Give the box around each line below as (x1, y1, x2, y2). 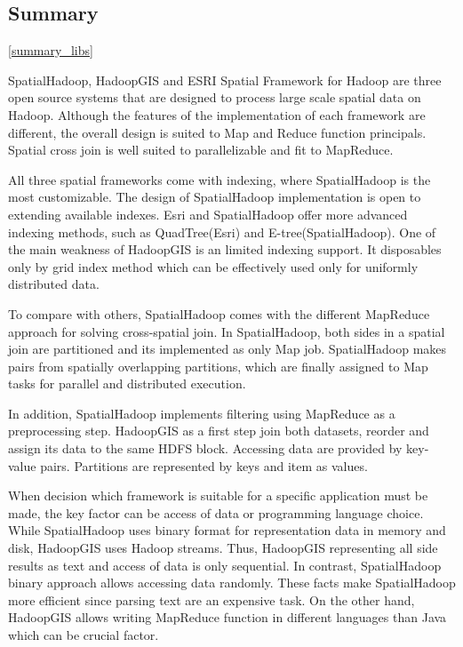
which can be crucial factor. (8, 626, 159, 644)
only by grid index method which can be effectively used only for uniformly (8, 257, 419, 276)
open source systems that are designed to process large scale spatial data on (8, 88, 421, 107)
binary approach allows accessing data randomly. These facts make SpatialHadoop (8, 573, 456, 592)
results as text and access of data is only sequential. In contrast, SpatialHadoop (8, 555, 442, 574)
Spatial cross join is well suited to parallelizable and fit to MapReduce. (8, 140, 394, 159)
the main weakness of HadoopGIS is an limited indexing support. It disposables (8, 240, 442, 259)
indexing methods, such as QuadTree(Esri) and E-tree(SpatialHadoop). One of (8, 222, 436, 241)
